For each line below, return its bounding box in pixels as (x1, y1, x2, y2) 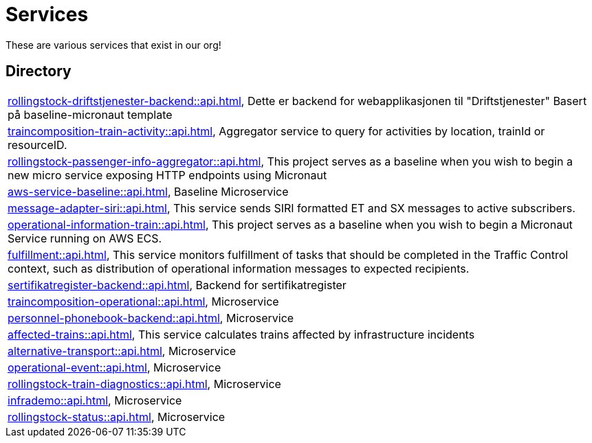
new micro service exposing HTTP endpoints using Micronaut (8, 168, 327, 182)
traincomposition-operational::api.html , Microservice (8, 294, 279, 308)
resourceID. (8, 137, 67, 152)
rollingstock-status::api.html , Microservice (8, 409, 226, 424)
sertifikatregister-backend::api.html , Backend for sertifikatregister (8, 277, 347, 292)
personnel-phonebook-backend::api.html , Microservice (8, 310, 294, 325)
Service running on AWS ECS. (8, 231, 162, 245)
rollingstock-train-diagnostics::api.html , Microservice (8, 376, 281, 391)
